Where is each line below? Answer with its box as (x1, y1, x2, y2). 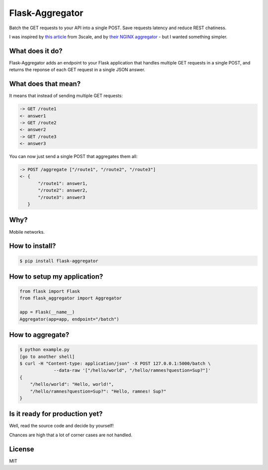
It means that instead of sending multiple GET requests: (9, 93, 123, 99)
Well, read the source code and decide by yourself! (9, 423, 114, 429)
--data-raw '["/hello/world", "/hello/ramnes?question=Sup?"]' (54, 367, 211, 373)
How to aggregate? (9, 331, 69, 339)
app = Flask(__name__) (19, 309, 75, 315)
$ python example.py (19, 347, 69, 352)
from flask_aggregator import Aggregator (19, 295, 122, 301)
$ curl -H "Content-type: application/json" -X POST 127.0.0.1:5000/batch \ (19, 361, 211, 366)
